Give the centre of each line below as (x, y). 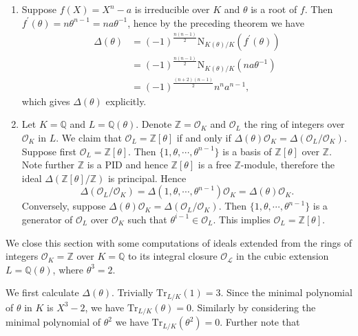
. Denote (154, 124)
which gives (46, 101)
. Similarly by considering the (253, 307)
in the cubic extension (283, 256)
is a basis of (247, 151)
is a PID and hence (127, 165)
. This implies (242, 219)
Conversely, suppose (64, 206)
